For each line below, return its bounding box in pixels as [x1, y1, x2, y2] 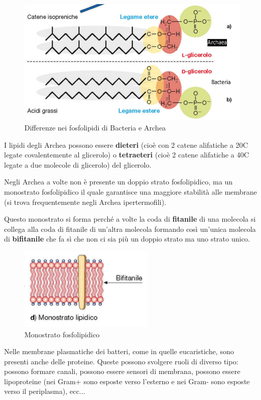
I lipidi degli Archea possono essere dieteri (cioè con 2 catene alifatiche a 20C [4, 139, 248, 150]
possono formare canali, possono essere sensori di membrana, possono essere [4, 366, 241, 377]
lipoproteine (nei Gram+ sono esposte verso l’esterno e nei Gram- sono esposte [4, 376, 250, 386]
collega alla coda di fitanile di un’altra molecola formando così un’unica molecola [4, 223, 256, 234]
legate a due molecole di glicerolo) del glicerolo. [4, 159, 152, 170]
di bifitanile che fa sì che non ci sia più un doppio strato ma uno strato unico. [4, 233, 250, 244]
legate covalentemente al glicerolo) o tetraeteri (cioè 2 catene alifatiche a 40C [4, 149, 249, 160]
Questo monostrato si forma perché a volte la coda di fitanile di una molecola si [4, 214, 256, 224]
